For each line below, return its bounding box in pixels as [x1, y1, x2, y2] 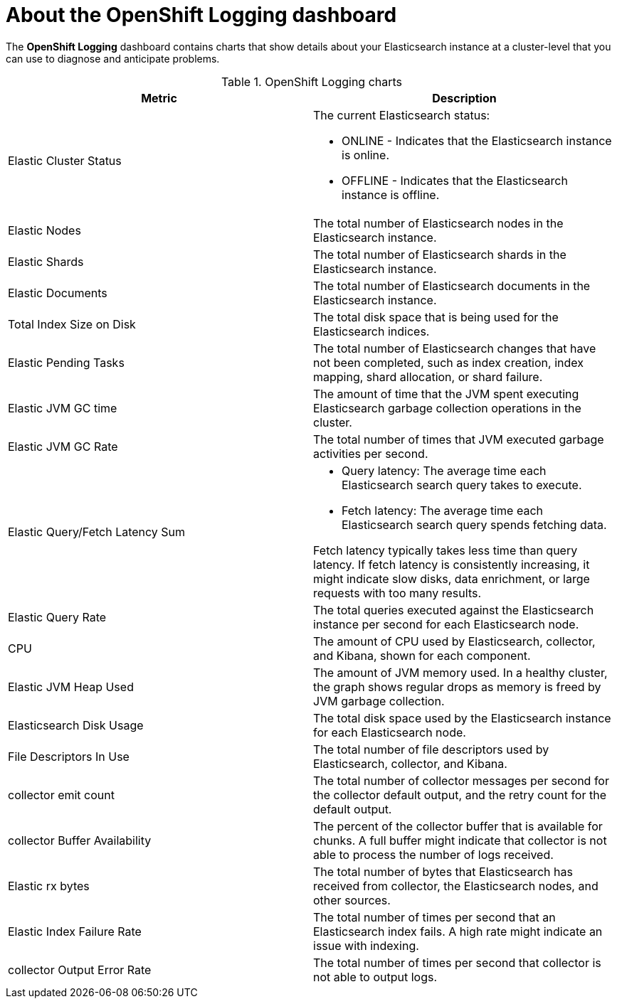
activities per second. [313, 446, 428, 461]
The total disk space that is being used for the [313, 309, 559, 324]
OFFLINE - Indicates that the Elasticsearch [342, 173, 568, 188]
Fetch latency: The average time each [342, 503, 544, 518]
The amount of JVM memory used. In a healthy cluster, [313, 665, 608, 680]
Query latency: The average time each [342, 463, 547, 478]
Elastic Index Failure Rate [8, 924, 142, 939]
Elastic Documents [8, 285, 107, 300]
